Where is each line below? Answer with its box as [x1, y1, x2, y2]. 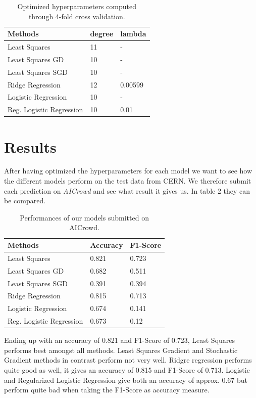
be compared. [4, 195, 46, 206]
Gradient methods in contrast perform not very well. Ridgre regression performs [4, 355, 252, 365]
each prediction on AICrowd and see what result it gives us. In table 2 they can [4, 185, 250, 196]
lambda [120, 28, 146, 39]
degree [90, 28, 114, 39]
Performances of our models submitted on [20, 212, 149, 223]
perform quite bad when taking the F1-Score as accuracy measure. [4, 384, 210, 395]
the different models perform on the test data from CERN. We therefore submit [4, 175, 251, 186]
